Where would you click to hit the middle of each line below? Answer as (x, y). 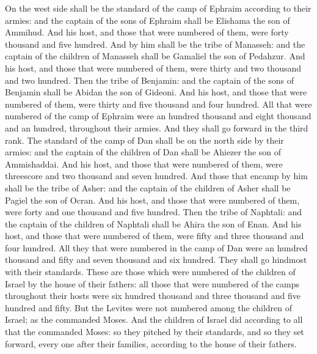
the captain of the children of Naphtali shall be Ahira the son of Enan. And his (153, 223)
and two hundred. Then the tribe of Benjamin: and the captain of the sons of (149, 80)
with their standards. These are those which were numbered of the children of (150, 272)
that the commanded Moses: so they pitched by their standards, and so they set (155, 332)
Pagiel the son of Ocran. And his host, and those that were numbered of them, (152, 200)
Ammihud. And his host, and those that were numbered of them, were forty (147, 32)
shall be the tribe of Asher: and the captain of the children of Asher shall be (148, 187)
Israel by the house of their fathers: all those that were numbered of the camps (152, 283)
